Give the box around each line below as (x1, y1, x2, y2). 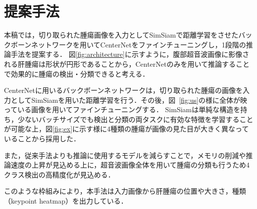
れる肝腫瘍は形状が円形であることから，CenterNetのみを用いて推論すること (4, 58, 250, 69)
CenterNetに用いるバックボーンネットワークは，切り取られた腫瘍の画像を (4, 85, 243, 95)
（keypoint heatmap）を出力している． (4, 196, 128, 206)
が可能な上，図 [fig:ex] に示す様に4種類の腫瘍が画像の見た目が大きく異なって (4, 124, 249, 134)
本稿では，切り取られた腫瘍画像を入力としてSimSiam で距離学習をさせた (4, 30, 239, 40)
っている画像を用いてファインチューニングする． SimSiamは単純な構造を (4, 104, 241, 115)
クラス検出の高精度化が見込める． (4, 169, 115, 179)
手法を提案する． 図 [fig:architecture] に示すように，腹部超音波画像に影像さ (10, 49, 250, 59)
